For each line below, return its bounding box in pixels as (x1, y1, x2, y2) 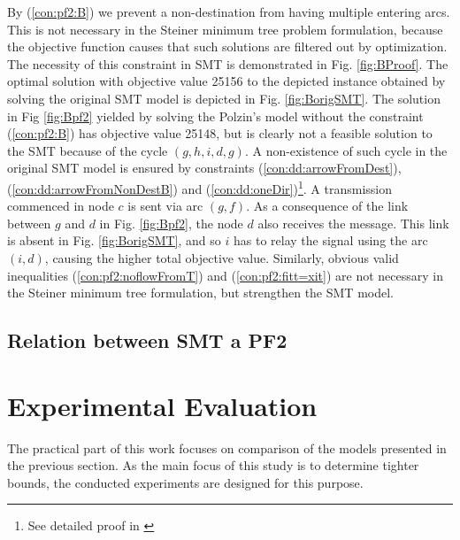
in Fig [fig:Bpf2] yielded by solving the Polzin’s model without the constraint (7, 106, 424, 125)
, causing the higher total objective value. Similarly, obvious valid (44, 248, 399, 266)
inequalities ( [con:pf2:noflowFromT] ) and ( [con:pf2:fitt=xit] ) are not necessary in (7, 266, 443, 284)
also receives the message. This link (257, 213, 449, 232)
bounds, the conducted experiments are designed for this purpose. (7, 473, 364, 491)
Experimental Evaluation (7, 387, 318, 423)
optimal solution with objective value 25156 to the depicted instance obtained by (7, 72, 446, 90)
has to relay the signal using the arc (233, 231, 428, 250)
